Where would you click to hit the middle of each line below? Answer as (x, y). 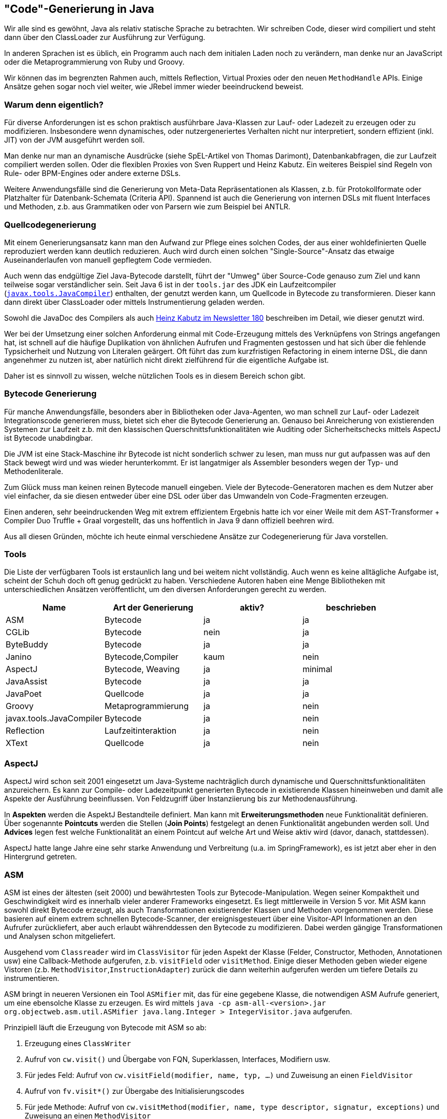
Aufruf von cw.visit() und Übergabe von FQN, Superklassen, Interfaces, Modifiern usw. (177, 1059)
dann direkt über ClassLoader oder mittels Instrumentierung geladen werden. (135, 302)
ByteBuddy (27, 645)
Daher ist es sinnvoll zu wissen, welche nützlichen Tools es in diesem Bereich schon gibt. (155, 376)
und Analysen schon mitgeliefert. (60, 936)
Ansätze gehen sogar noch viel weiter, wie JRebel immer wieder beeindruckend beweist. (154, 87)
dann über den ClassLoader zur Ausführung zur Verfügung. (105, 37)
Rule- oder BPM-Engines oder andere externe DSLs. (93, 173)
